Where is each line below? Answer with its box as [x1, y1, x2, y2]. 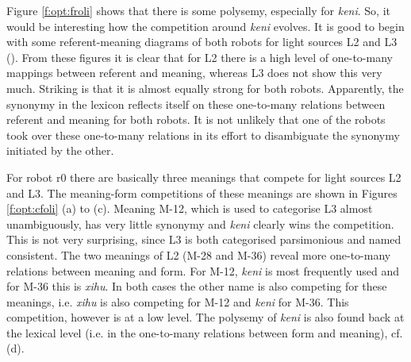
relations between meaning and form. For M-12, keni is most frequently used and [6, 262, 400, 279]
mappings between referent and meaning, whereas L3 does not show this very [6, 64, 382, 81]
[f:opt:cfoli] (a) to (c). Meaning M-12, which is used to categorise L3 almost [6, 200, 373, 217]
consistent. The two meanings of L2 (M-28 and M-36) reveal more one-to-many [6, 246, 391, 263]
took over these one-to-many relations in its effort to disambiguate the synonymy [6, 126, 400, 143]
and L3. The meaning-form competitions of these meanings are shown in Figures [6, 184, 398, 201]
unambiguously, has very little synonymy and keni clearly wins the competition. [6, 215, 394, 232]
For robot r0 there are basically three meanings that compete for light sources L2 [6, 168, 401, 185]
